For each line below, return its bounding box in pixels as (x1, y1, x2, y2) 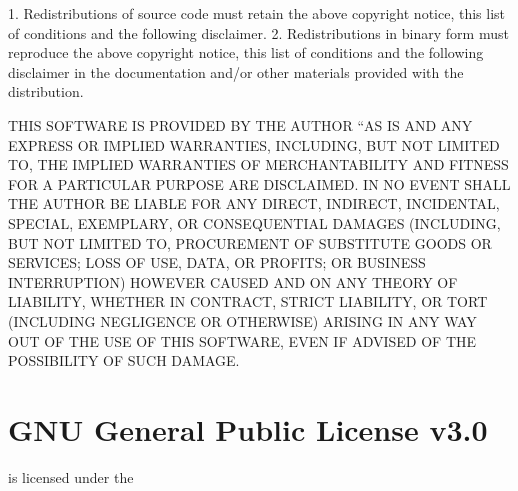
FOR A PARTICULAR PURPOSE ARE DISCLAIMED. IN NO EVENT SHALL (8, 173, 511, 194)
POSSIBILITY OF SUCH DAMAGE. (8, 350, 240, 371)
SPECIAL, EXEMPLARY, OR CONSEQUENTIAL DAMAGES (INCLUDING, (8, 212, 501, 233)
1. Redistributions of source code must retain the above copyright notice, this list (8, 3, 506, 23)
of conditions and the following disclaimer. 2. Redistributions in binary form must (8, 22, 509, 43)
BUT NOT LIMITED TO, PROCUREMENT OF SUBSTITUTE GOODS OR (8, 232, 492, 253)
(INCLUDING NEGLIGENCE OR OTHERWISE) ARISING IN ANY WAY (8, 310, 477, 331)
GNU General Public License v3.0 (8, 408, 488, 449)
